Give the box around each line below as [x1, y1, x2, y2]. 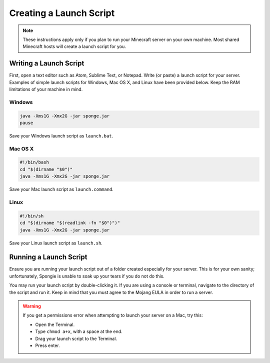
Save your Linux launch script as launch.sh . [9, 240, 102, 246]
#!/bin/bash [19, 159, 49, 165]
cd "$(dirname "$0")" [19, 166, 73, 172]
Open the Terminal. [35, 321, 75, 327]
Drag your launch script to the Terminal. [35, 335, 117, 341]
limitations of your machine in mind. [9, 86, 83, 92]
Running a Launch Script [9, 253, 87, 261]
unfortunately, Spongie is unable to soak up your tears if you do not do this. [9, 273, 164, 279]
